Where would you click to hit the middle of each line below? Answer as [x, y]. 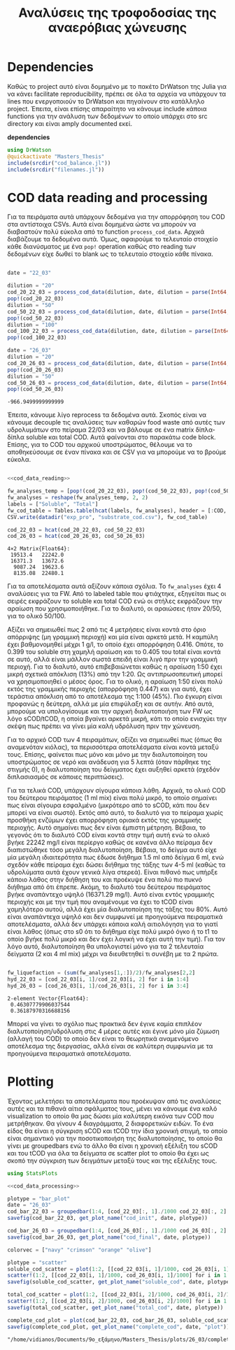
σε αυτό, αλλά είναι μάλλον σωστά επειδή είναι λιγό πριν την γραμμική [113, 660]
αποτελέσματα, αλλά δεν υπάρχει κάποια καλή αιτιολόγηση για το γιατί [113, 924]
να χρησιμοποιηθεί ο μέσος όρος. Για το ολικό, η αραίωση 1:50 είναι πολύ [115, 682]
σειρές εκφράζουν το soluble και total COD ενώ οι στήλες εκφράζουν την [115, 601]
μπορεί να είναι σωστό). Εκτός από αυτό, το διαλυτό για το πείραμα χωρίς [115, 813]
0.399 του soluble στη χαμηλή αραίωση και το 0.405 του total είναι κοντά [114, 652]
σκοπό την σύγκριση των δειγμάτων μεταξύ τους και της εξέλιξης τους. [112, 1160]
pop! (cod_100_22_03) [37, 338]
